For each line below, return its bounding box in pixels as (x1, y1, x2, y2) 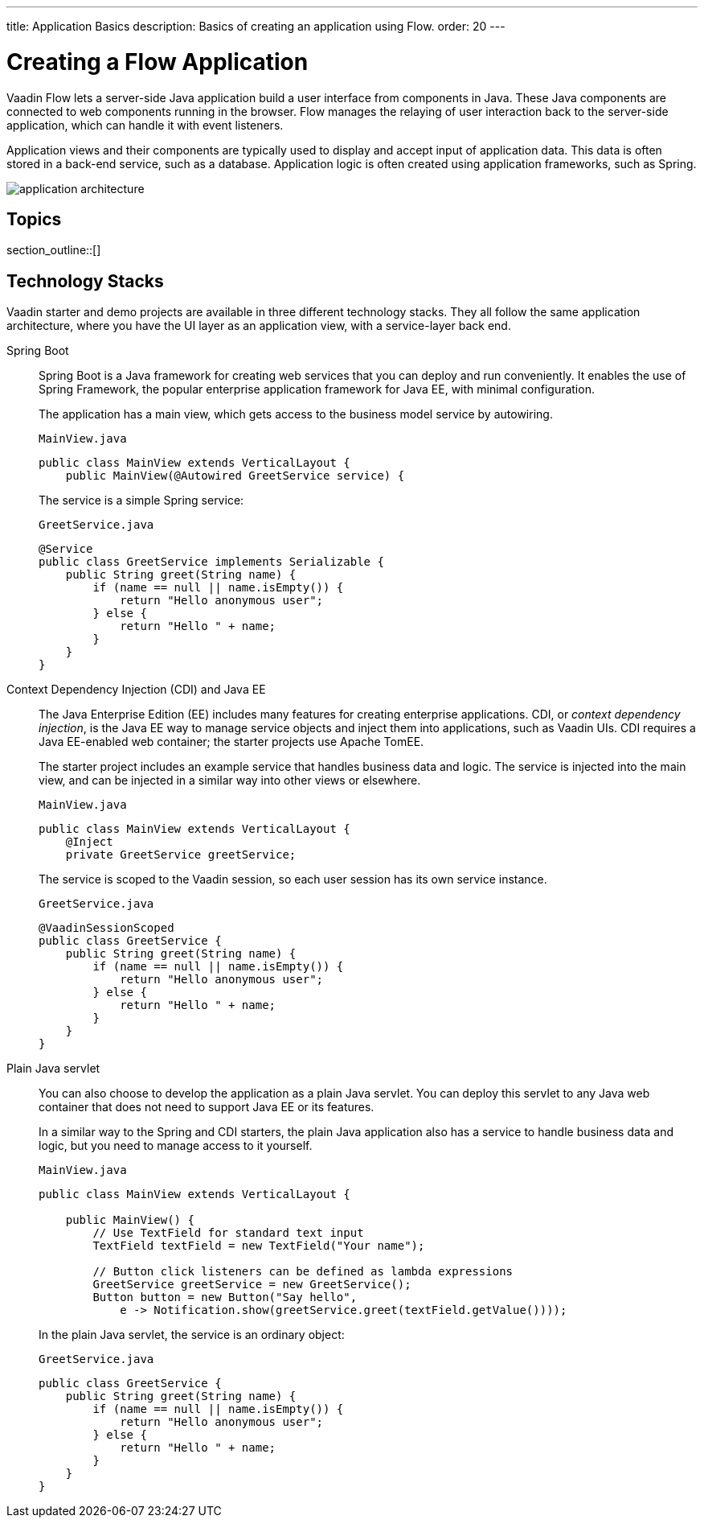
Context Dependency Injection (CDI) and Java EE (6, 682, 266, 697)
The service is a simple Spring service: (39, 493, 244, 508)
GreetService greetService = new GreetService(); (92, 1278, 411, 1291)
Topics (6, 208, 62, 229)
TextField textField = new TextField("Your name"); (92, 1239, 425, 1253)
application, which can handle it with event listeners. (6, 117, 284, 132)
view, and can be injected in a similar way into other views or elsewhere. (39, 773, 421, 788)
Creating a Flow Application (6, 47, 309, 76)
